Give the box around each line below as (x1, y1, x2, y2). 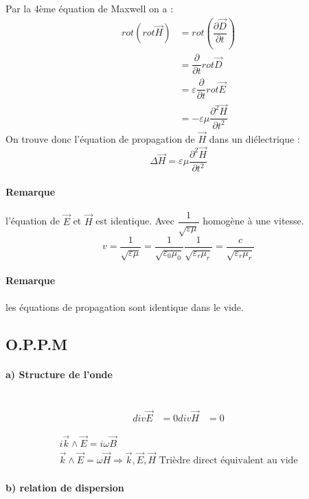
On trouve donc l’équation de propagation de (5, 132, 195, 146)
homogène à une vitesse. (203, 213, 304, 228)
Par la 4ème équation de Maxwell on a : (5, 1, 174, 15)
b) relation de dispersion (5, 480, 124, 494)
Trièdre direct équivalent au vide (159, 456, 298, 466)
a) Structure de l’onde (5, 367, 113, 381)
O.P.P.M (5, 333, 68, 354)
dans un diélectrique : (209, 132, 300, 146)
